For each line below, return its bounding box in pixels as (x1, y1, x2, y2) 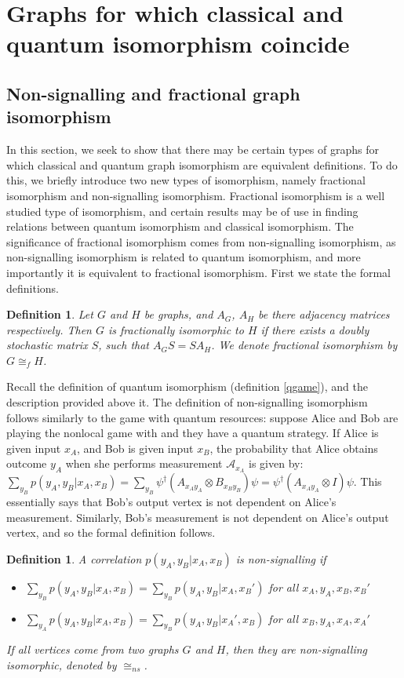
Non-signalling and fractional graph (6, 81, 300, 105)
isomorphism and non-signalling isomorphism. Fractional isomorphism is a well (6, 187, 385, 203)
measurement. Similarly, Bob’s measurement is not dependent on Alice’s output (6, 508, 389, 525)
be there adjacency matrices (258, 306, 390, 323)
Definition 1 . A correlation (6, 550, 142, 567)
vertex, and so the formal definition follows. (6, 524, 216, 541)
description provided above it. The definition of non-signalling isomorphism (6, 394, 368, 410)
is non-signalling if (235, 550, 326, 567)
